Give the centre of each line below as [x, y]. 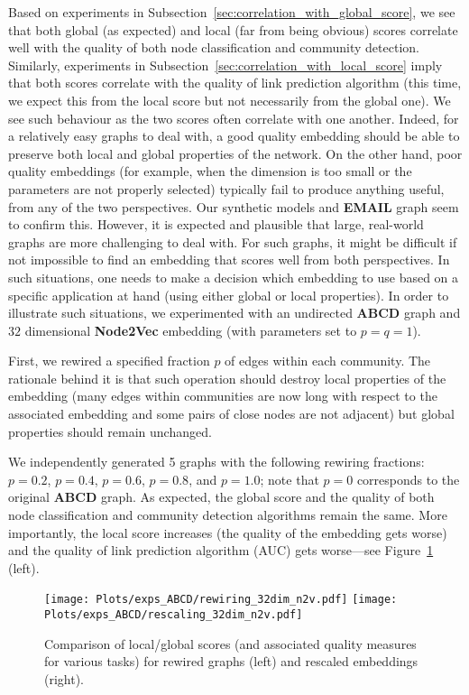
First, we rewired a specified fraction [109, 361]
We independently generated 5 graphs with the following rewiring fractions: [216, 462]
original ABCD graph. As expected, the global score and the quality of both [221, 497]
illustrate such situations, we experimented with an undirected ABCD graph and [234, 313]
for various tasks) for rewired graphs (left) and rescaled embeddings [231, 661]
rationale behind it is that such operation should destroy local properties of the [227, 378]
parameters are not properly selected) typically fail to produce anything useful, [226, 188]
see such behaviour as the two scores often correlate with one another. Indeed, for [234, 118]
